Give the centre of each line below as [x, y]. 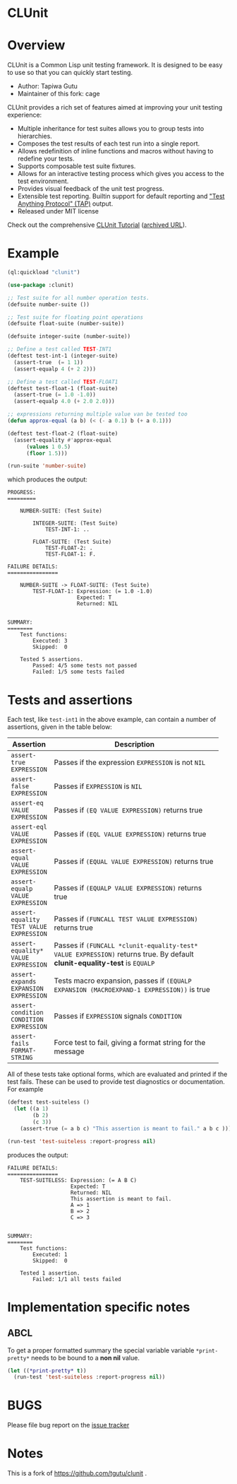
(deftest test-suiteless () [49, 1102]
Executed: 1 [50, 1254]
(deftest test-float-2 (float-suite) [63, 433]
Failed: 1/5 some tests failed [79, 672]
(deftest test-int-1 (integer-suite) [63, 356]
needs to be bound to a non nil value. [85, 1357]
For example [25, 1089]
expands [24, 982]
